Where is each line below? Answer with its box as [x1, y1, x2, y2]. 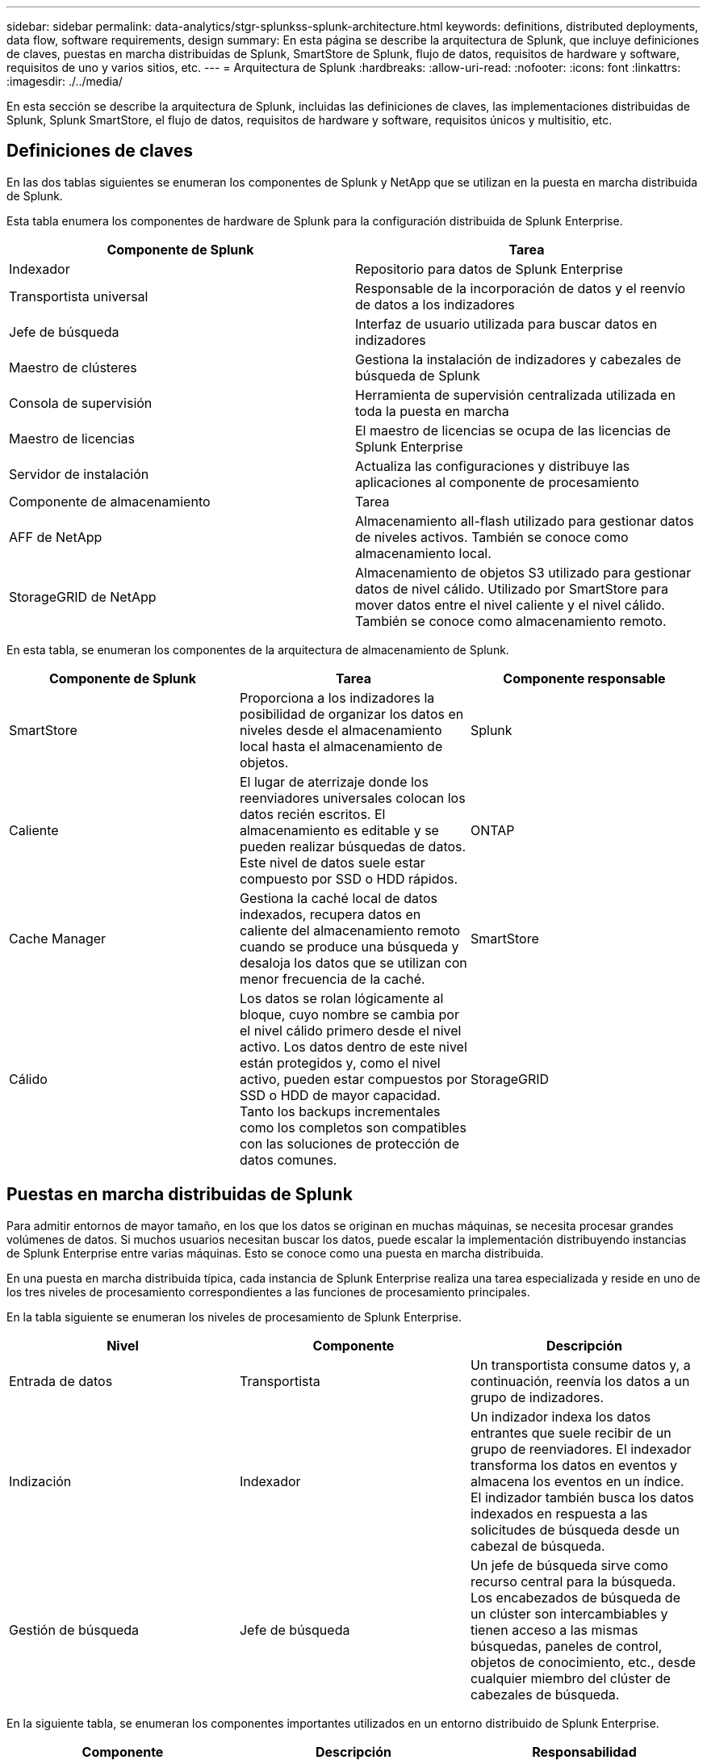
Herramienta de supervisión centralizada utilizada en [355, 386, 676, 403]
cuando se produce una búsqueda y [239, 938, 459, 955]
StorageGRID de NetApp [9, 588, 157, 605]
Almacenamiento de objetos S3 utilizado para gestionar [355, 564, 692, 581]
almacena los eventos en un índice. [470, 1472, 684, 1489]
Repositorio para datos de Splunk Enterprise [355, 260, 623, 277]
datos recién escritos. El [239, 805, 386, 822]
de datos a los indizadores [355, 296, 515, 313]
